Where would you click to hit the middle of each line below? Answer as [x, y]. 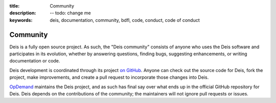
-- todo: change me [71, 13]
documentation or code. [35, 61]
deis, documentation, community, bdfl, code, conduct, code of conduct [125, 20]
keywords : [21, 20]
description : [23, 13]
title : [15, 6]
